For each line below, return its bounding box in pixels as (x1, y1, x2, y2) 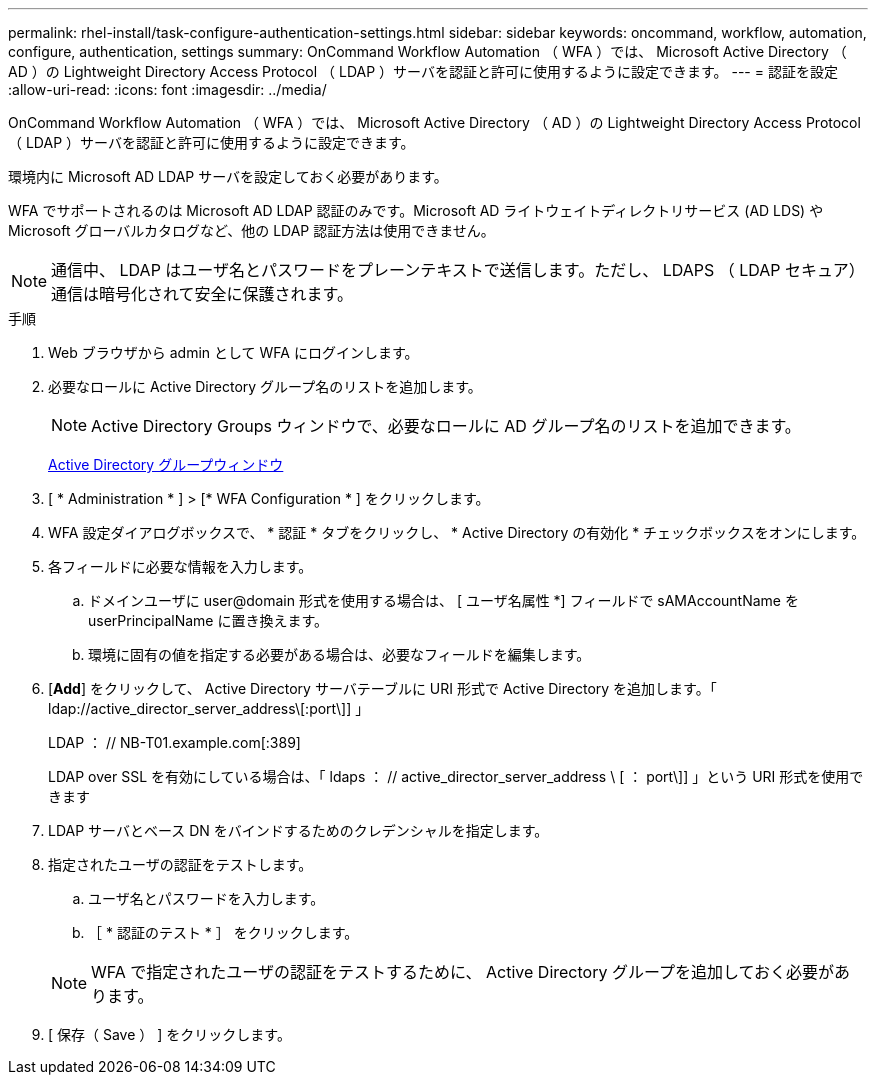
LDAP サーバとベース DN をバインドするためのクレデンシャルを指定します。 (48, 822, 549, 839)
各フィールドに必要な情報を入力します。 (48, 558, 313, 575)
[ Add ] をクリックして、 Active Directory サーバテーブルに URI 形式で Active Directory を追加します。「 (48, 680, 717, 697)
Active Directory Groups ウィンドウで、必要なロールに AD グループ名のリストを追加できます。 (91, 416, 801, 436)
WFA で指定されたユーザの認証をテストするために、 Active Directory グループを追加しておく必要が (91, 962, 835, 982)
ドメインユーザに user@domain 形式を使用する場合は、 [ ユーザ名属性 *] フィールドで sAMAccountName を (88, 592, 799, 609)
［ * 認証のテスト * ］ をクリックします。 (88, 924, 359, 941)
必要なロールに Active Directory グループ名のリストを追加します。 (48, 378, 482, 395)
